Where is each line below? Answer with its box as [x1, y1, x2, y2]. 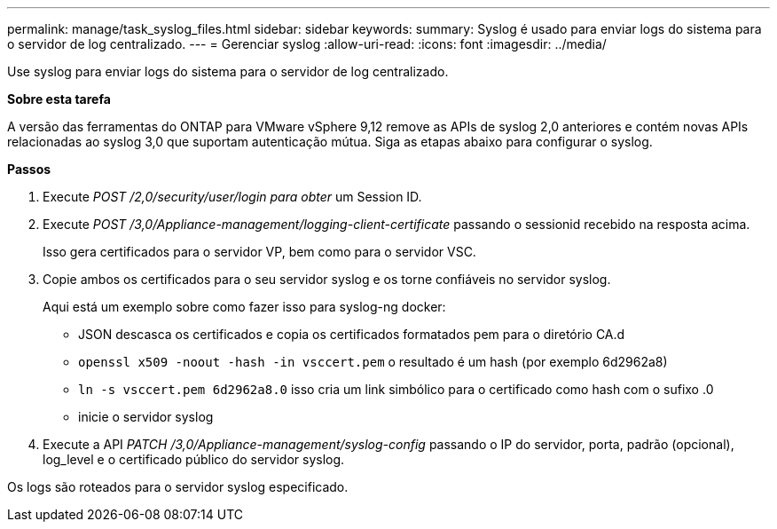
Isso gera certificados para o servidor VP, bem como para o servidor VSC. [43, 244, 476, 259]
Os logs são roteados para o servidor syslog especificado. [7, 479, 349, 494]
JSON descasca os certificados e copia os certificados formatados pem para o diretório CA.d [78, 327, 625, 342]
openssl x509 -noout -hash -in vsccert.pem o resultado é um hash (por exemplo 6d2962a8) [78, 354, 668, 369]
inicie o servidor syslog [78, 409, 214, 424]
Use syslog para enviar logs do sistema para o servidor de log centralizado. [7, 64, 449, 79]
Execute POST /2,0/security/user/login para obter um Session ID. [43, 189, 422, 204]
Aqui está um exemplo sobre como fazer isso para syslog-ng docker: [43, 299, 446, 314]
